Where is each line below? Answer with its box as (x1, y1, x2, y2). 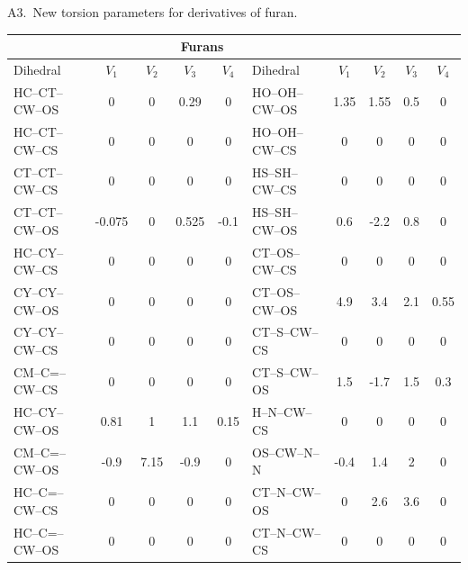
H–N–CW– (252, 403, 312, 421)
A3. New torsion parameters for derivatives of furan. (7, 3, 298, 21)
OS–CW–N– (252, 442, 319, 461)
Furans (180, 37, 224, 56)
